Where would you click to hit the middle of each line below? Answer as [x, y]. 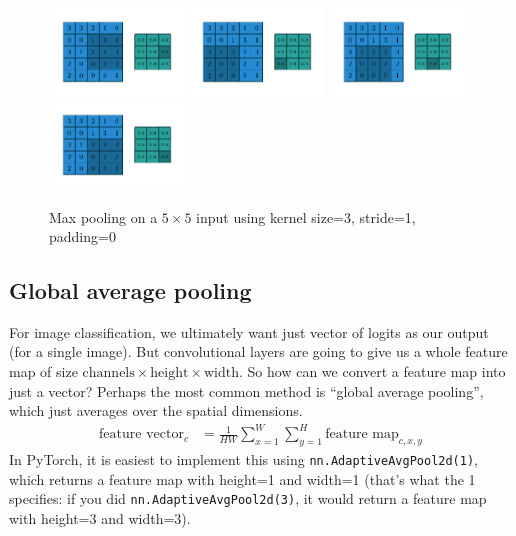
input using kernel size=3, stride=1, [306, 216]
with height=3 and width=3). [100, 518]
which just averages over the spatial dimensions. [156, 410]
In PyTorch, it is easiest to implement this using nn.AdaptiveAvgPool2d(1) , [243, 459]
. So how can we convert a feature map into [372, 371]
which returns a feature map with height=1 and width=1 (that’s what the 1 [242, 478]
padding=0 [82, 236]
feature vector [141, 434]
